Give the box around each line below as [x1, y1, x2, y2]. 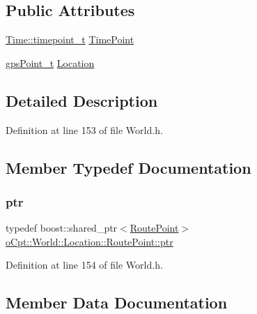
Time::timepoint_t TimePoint [6, 32, 134, 47]
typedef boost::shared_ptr [6, 220, 118, 235]
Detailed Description [6, 89, 158, 111]
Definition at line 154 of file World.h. [6, 257, 163, 272]
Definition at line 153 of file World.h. [6, 122, 163, 137]
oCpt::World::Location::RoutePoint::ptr [6, 234, 173, 248]
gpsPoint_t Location [6, 55, 95, 70]
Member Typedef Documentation [6, 156, 251, 178]
